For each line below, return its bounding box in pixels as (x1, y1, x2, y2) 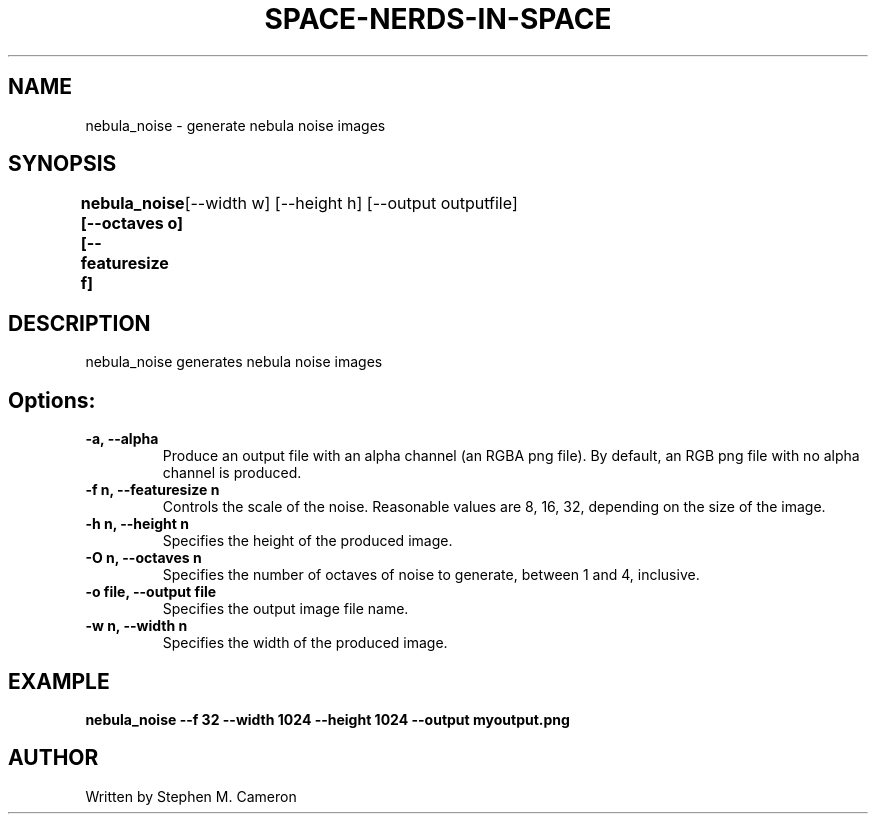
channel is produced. (162, 464, 302, 482)
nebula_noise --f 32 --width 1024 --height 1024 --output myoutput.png (85, 710, 570, 728)
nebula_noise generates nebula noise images (85, 353, 383, 371)
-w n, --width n (85, 617, 188, 635)
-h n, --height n (85, 515, 189, 533)
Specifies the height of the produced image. (162, 532, 453, 550)
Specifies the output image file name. (162, 600, 409, 618)
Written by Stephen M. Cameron (85, 787, 297, 805)
